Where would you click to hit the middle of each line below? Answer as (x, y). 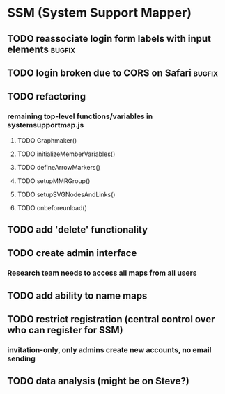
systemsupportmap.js (46, 125)
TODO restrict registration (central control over (111, 319)
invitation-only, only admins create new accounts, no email (109, 350)
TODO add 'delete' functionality (78, 230)
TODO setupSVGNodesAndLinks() (66, 194)
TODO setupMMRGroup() (54, 181)
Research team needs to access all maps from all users (102, 273)
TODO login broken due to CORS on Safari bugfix (113, 73)
